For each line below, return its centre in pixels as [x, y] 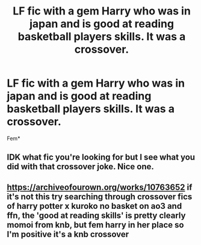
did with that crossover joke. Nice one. [80, 167]
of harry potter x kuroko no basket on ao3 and [94, 206]
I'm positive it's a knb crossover [68, 234]
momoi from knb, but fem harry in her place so [95, 225]
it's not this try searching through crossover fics [100, 197]
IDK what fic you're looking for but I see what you [101, 157]
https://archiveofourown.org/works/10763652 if [100, 187]
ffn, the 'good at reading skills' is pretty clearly [96, 215]
